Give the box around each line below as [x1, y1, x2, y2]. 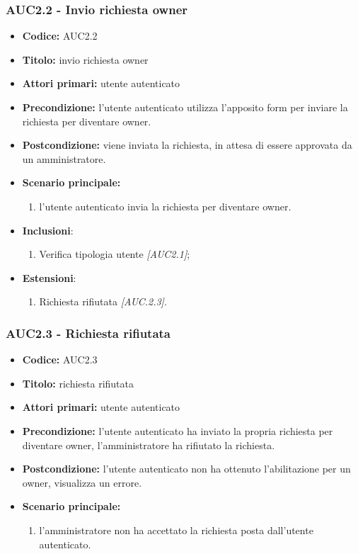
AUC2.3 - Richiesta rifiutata [6, 324, 171, 341]
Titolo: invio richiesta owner [22, 52, 149, 67]
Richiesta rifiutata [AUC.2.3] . [39, 294, 167, 309]
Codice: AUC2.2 [22, 28, 98, 43]
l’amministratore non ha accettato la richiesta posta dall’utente [39, 522, 313, 537]
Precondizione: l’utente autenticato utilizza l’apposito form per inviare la [22, 100, 348, 114]
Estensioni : [22, 270, 76, 285]
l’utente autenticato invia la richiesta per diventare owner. [39, 198, 291, 213]
